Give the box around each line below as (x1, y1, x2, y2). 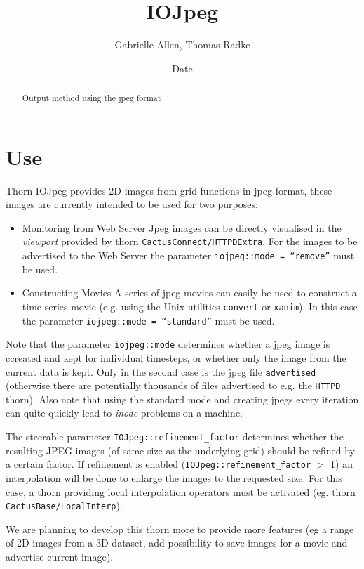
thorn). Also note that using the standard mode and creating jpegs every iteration (6, 391, 359, 406)
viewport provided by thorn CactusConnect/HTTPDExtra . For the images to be (22, 234, 358, 249)
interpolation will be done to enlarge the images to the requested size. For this (6, 470, 342, 485)
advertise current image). (6, 549, 114, 563)
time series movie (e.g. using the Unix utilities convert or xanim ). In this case (22, 299, 358, 313)
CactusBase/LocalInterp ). (6, 498, 123, 513)
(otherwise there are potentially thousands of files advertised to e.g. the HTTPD (6, 378, 341, 393)
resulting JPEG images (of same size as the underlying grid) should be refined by (6, 443, 355, 457)
